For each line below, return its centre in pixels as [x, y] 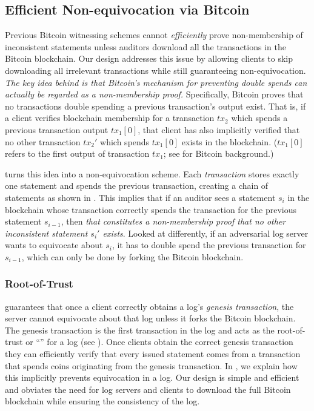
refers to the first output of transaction [77, 153]
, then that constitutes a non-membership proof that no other [173, 221]
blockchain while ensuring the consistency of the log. [102, 401]
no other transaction [43, 141]
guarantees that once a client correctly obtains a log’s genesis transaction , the [149, 306]
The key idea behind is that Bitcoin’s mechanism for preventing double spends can [156, 82]
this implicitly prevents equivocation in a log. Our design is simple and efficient [152, 377]
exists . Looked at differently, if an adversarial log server [205, 233]
